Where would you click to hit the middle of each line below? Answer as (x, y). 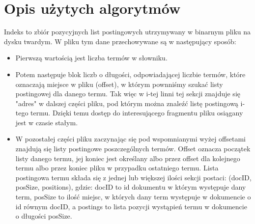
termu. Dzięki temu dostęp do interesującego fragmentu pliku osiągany (137, 113)
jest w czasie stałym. (47, 122)
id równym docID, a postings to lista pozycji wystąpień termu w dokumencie (131, 206)
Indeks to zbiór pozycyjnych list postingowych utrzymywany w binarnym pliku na (127, 32)
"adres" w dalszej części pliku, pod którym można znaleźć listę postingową (127, 103)
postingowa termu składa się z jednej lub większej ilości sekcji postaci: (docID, (133, 177)
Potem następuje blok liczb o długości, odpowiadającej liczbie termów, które (130, 74)
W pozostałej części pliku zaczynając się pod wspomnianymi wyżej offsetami (130, 139)
